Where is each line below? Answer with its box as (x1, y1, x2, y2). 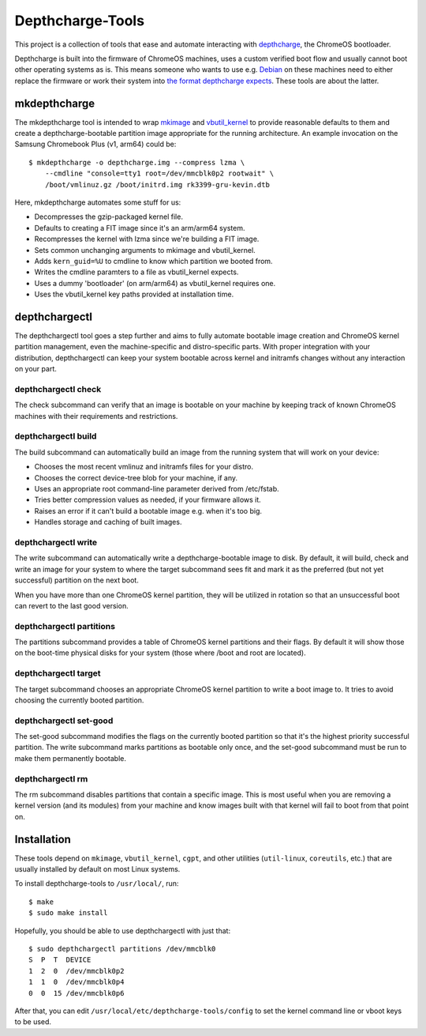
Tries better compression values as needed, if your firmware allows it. (34, 495, 262, 505)
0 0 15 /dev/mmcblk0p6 (28, 989, 125, 997)
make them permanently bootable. (14, 753, 126, 763)
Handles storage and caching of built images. (34, 518, 182, 527)
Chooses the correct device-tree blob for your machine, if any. (34, 473, 238, 482)
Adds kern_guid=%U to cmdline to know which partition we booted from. (34, 256, 273, 266)
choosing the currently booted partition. (14, 695, 144, 705)
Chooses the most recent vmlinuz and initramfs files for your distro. (34, 462, 254, 472)
